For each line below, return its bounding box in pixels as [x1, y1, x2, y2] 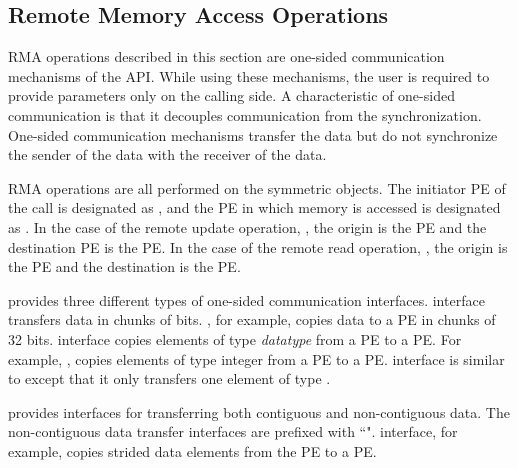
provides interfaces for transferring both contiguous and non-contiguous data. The [8, 401, 510, 422]
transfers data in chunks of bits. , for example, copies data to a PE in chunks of [8, 309, 496, 330]
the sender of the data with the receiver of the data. [8, 144, 327, 165]
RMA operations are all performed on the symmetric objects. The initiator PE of [8, 177, 506, 198]
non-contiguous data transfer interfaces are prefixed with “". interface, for [8, 421, 458, 442]
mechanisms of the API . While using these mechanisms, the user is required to [8, 65, 490, 86]
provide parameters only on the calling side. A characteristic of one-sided [8, 85, 455, 106]
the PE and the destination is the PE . [8, 256, 241, 277]
